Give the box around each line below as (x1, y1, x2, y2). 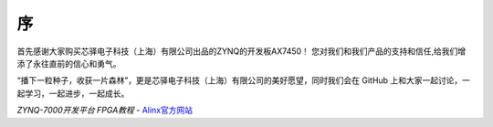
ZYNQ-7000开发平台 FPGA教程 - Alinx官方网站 (16, 105, 194, 116)
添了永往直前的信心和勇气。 (16, 58, 121, 69)
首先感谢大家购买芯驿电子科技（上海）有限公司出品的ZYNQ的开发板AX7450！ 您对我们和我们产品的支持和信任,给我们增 (16, 46, 467, 57)
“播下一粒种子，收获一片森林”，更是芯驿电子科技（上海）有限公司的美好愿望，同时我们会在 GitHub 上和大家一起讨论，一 (16, 75, 470, 86)
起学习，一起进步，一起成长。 (16, 88, 130, 99)
